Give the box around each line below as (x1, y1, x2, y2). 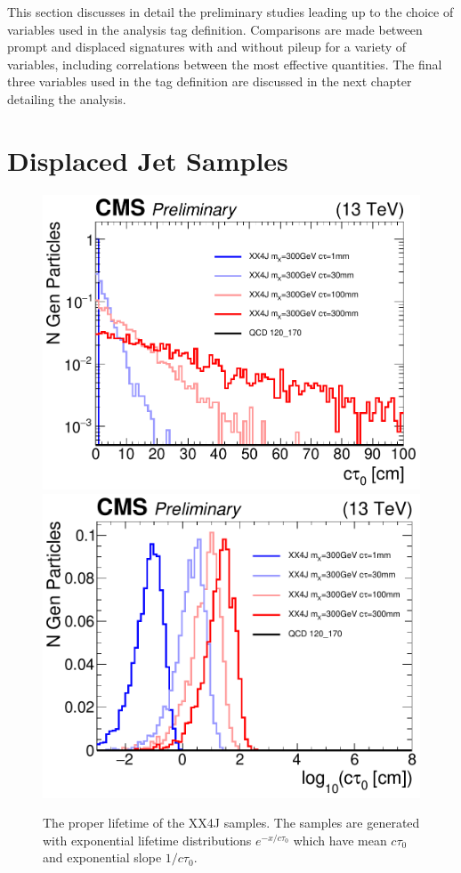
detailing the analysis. (7, 89, 126, 108)
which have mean (293, 830, 387, 849)
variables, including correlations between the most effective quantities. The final (7, 54, 442, 73)
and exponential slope (43, 848, 162, 867)
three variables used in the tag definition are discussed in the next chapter (7, 72, 412, 91)
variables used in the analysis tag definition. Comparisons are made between (7, 20, 423, 38)
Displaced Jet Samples (7, 141, 288, 178)
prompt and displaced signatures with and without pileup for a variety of (7, 37, 407, 56)
